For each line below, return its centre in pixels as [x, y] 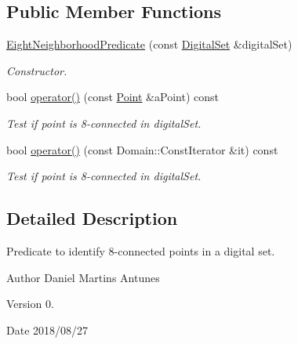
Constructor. [37, 70]
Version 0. [30, 304]
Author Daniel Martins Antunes [83, 277]
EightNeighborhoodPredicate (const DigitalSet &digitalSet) [149, 44]
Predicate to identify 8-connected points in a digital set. [141, 250]
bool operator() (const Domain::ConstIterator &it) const [142, 149]
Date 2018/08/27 [47, 330]
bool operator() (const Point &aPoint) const [113, 97]
